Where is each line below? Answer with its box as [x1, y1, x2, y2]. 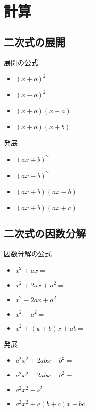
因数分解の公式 [4, 248, 52, 258]
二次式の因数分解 [4, 226, 86, 241]
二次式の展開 [4, 34, 65, 49]
